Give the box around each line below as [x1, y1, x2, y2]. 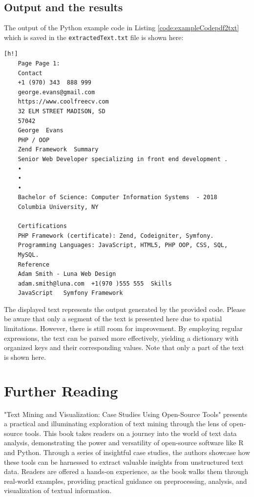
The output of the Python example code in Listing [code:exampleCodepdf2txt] [4, 22, 239, 33]
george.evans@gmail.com [18, 88, 95, 96]
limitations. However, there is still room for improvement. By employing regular [4, 323, 243, 333]
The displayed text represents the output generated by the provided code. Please [4, 304, 246, 314]
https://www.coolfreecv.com [18, 98, 109, 105]
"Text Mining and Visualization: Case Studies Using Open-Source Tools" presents [4, 409, 248, 419]
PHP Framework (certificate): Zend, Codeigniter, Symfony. [18, 232, 214, 239]
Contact [18, 69, 42, 77]
